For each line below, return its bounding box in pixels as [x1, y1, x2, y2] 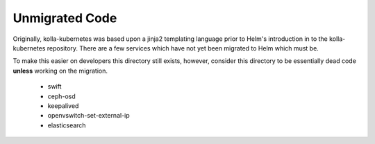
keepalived [47, 101, 79, 110]
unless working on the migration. [12, 66, 108, 75]
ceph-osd [47, 92, 76, 100]
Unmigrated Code [12, 10, 117, 26]
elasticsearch [47, 121, 86, 129]
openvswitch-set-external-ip [47, 111, 130, 120]
